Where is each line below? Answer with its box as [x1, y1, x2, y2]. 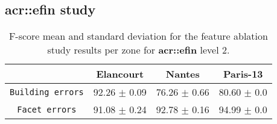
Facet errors [17, 104, 77, 114]
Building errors [10, 87, 84, 97]
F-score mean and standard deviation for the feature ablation [8, 29, 268, 43]
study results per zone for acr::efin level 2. [47, 43, 230, 57]
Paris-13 [223, 67, 263, 81]
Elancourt [96, 67, 144, 81]
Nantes [165, 67, 200, 81]
